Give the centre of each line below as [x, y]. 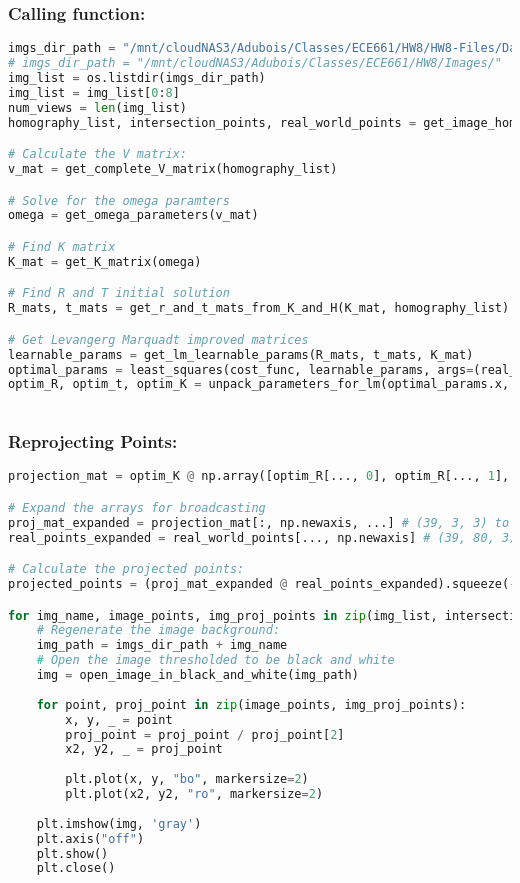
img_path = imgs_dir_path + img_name [162, 645]
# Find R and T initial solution [119, 293]
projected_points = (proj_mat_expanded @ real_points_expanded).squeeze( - [262, 584]
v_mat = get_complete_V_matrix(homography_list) [173, 169]
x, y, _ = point [119, 719]
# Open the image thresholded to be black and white [215, 660]
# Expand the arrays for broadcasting [137, 507]
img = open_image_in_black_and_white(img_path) [197, 675]
